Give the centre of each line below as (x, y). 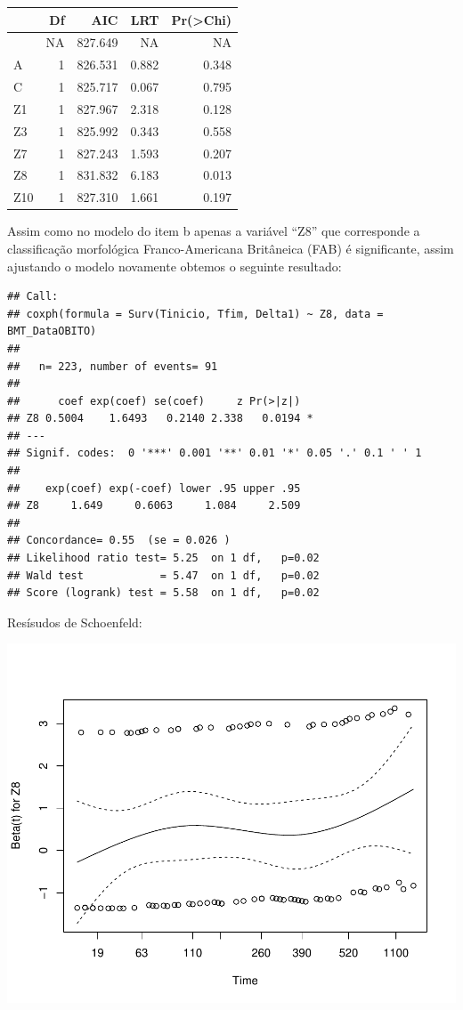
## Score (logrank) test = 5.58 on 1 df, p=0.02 (163, 593)
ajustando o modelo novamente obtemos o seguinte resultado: (175, 266)
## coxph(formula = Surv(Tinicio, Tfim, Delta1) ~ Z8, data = (195, 314)
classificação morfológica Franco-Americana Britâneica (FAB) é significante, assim (231, 248)
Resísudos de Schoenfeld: (75, 622)
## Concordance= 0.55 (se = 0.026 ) (119, 541)
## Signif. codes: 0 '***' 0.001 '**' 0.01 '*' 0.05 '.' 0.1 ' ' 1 (215, 453)
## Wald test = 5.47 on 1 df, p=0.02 (163, 575)
